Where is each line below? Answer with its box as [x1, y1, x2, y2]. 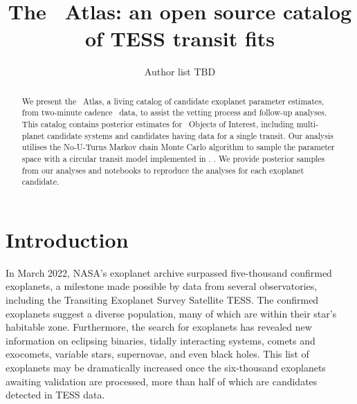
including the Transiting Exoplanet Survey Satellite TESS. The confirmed [6, 293, 319, 307]
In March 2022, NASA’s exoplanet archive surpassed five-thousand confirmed [6, 265, 332, 279]
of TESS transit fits [84, 24, 275, 53]
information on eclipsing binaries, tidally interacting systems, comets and [6, 333, 315, 347]
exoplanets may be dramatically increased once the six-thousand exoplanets [6, 360, 326, 375]
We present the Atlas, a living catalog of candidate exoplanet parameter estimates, [21, 95, 324, 107]
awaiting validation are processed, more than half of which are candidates [6, 374, 318, 388]
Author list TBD [144, 64, 216, 79]
